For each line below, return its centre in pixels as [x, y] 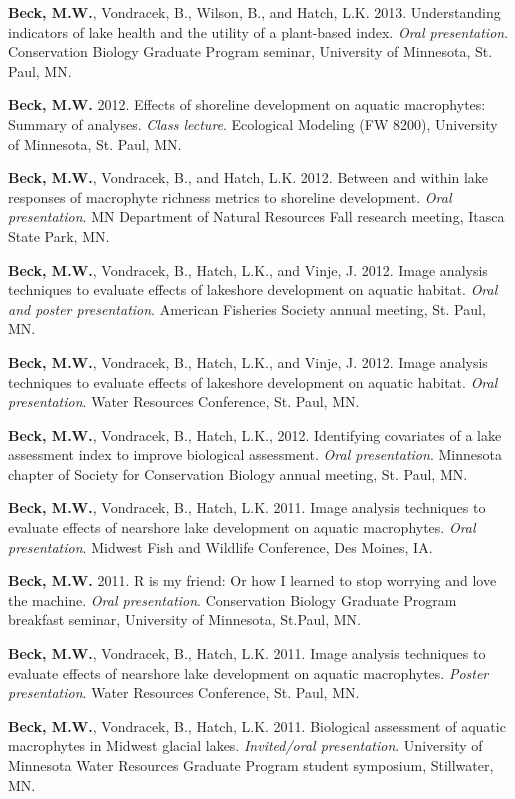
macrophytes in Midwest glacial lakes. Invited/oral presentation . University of [245, 745]
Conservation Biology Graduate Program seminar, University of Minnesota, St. [250, 51]
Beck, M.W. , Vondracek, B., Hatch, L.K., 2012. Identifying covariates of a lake [255, 434]
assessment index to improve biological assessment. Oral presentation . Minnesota [255, 454]
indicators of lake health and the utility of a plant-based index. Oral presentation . [258, 31]
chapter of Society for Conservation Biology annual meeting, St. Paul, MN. [238, 473]
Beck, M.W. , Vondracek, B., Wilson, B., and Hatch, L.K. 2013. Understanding [254, 12]
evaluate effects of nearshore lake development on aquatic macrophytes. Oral [242, 527]
